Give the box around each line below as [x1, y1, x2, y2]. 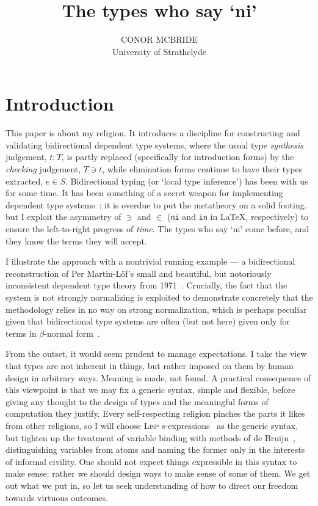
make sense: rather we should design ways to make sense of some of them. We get [5, 467, 311, 480]
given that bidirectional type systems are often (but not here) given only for [5, 315, 290, 328]
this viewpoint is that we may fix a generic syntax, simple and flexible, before [5, 383, 295, 396]
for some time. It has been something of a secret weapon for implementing [5, 186, 283, 199]
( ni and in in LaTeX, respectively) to [167, 210, 309, 223]
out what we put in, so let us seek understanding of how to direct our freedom [5, 479, 298, 491]
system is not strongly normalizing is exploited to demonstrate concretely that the [5, 291, 313, 304]
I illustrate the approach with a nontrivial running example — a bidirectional [5, 255, 295, 268]
